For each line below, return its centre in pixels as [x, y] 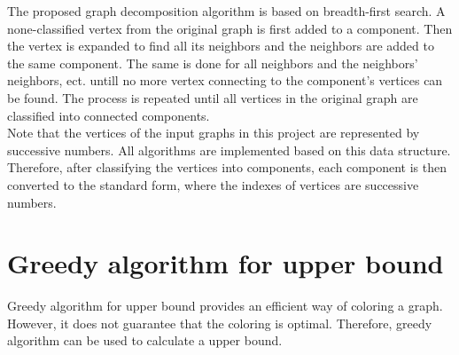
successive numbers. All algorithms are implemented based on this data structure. [229, 150]
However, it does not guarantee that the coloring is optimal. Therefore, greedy [220, 323]
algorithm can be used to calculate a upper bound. [145, 340]
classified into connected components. [109, 115]
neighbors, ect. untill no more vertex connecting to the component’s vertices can [225, 80]
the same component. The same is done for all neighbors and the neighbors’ [213, 63]
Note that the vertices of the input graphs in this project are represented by [214, 133]
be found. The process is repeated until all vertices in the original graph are [213, 97]
